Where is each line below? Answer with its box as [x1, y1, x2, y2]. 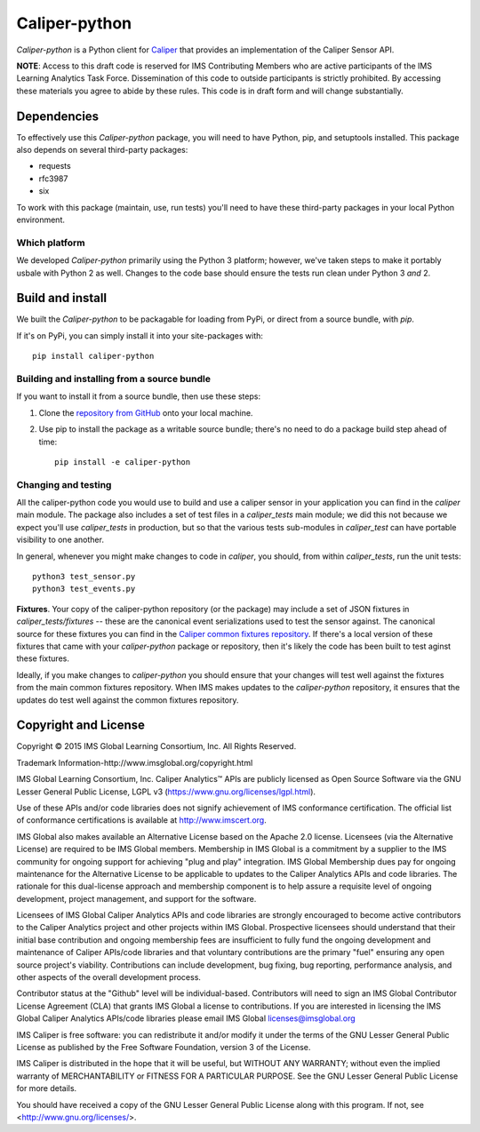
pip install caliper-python [32, 351, 155, 362]
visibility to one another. [16, 534, 104, 546]
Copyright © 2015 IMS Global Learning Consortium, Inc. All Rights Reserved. [16, 741, 297, 752]
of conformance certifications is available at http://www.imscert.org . [16, 815, 267, 825]
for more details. [16, 1083, 77, 1094]
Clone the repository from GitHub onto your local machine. [38, 407, 253, 418]
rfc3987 [38, 173, 68, 184]
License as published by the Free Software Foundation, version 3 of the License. [16, 1042, 311, 1052]
